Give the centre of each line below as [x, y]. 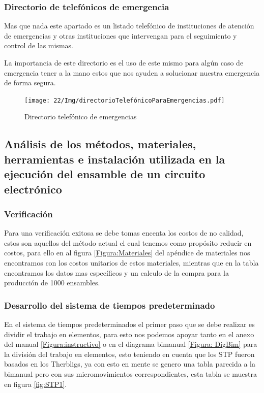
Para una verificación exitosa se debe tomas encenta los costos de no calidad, [124, 233]
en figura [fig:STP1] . [36, 384]
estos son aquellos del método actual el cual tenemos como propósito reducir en [128, 242]
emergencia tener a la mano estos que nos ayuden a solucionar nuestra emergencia [132, 72]
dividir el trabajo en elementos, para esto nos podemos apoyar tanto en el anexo [129, 334]
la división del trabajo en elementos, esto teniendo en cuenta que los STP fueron [129, 354]
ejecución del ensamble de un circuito [105, 174]
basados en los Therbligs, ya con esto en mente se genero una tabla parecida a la [130, 364]
